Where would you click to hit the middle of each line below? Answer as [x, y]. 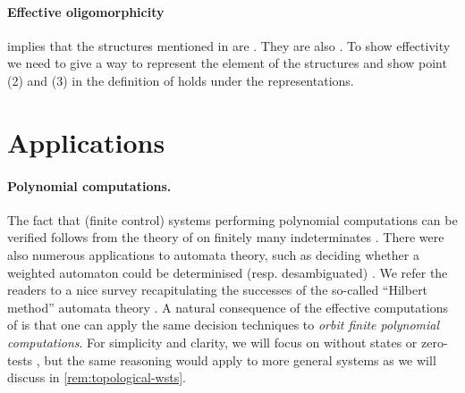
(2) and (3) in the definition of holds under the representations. [181, 80]
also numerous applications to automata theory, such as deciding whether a [213, 254]
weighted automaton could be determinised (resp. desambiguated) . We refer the [228, 272]
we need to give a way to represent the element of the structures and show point [227, 63]
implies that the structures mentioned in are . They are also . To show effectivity [229, 45]
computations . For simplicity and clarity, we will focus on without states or [212, 342]
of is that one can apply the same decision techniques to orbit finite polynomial [224, 325]
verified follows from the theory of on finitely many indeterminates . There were [226, 237]
